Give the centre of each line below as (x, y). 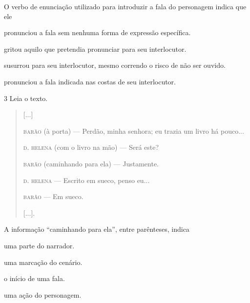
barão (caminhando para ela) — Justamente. (91, 163)
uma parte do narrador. (39, 245)
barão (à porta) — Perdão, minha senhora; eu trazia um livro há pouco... (134, 131)
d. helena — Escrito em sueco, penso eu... (86, 180)
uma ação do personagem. (43, 294)
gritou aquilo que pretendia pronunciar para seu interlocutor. (95, 49)
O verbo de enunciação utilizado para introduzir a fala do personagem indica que (125, 6)
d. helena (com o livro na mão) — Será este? (91, 147)
